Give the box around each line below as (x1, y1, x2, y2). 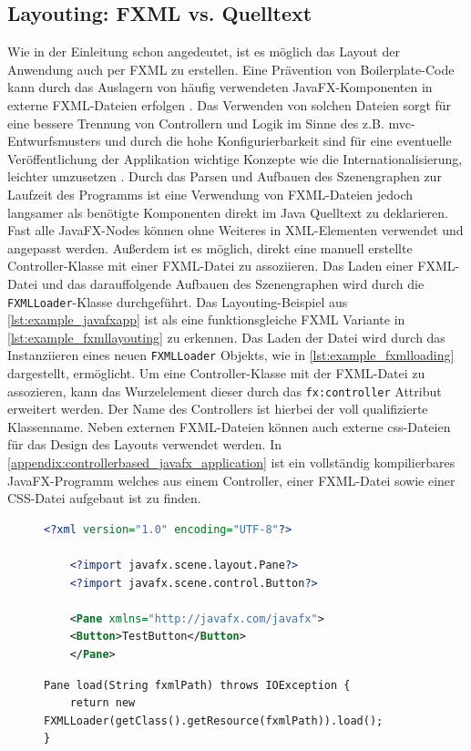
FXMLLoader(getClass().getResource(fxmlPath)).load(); (44, 714, 384, 727)
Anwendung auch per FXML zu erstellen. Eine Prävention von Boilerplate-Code (7, 59, 455, 78)
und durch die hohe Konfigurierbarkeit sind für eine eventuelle (105, 131, 452, 150)
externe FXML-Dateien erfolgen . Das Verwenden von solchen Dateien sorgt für (7, 95, 452, 114)
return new (69, 696, 136, 710)
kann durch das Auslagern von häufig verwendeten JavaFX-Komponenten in (7, 77, 433, 97)
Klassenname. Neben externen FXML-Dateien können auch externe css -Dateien (7, 417, 451, 436)
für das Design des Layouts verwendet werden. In (7, 435, 282, 454)
